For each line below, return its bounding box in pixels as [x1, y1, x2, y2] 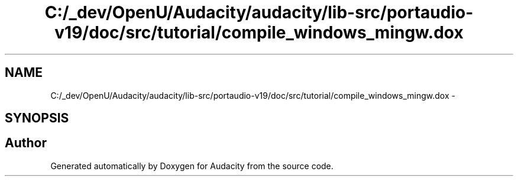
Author [5, 135, 47, 151]
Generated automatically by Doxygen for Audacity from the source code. [50, 160, 334, 171]
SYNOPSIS [5, 111, 69, 126]
